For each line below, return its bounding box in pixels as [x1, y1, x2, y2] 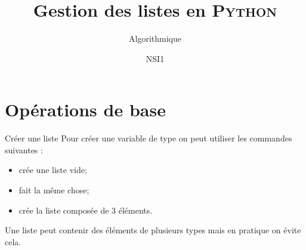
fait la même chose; [18, 184, 89, 196]
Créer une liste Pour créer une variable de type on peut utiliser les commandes [5, 132, 292, 144]
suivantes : [5, 143, 43, 156]
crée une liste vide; [18, 163, 87, 176]
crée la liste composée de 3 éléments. [18, 203, 153, 216]
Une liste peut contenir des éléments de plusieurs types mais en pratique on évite [5, 224, 301, 236]
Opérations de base [5, 97, 166, 122]
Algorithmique [129, 32, 181, 45]
